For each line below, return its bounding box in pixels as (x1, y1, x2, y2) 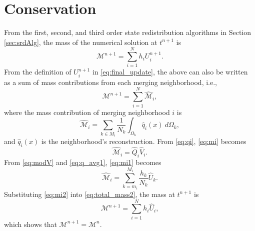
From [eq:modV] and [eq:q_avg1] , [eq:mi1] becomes (4, 156, 161, 167)
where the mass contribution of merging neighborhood (4, 106, 170, 117)
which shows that (4, 218, 57, 229)
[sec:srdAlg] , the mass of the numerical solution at (4, 36, 157, 47)
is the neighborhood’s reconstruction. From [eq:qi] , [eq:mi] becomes (41, 136, 246, 146)
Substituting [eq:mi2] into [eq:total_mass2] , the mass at (4, 188, 175, 199)
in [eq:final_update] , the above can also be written (92, 66, 248, 77)
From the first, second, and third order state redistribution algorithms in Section (4, 27, 251, 37)
